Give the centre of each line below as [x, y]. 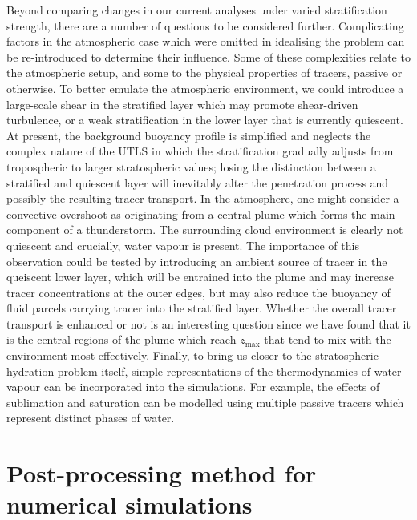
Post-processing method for [162, 473]
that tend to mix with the [328, 339]
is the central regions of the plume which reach [121, 339]
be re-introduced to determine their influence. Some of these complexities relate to [208, 56]
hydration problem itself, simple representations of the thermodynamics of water [204, 371]
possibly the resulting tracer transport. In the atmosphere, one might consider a [203, 198]
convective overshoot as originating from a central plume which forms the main [201, 214]
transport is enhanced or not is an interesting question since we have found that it [208, 323]
